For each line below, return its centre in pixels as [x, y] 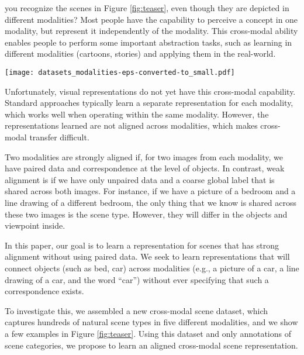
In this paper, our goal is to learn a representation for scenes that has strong [142, 245]
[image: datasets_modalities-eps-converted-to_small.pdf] [120, 72]
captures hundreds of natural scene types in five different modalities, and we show [151, 322]
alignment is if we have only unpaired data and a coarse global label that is [140, 179]
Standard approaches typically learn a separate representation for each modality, [149, 103]
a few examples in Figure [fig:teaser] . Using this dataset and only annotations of [148, 333]
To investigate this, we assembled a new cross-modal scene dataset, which [137, 310]
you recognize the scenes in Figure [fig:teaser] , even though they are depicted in [147, 8]
